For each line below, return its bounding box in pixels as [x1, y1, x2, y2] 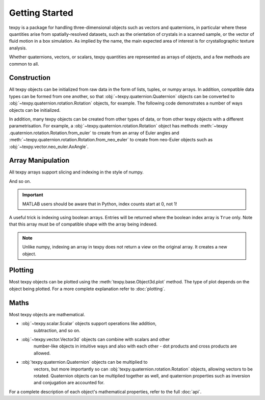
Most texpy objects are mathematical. [9, 311, 85, 317]
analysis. [9, 45, 27, 51]
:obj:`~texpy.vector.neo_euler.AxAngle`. [9, 144, 89, 150]
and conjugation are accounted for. [33, 380, 105, 386]
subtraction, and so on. [33, 327, 80, 333]
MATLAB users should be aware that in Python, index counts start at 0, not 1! [22, 201, 177, 207]
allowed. [33, 350, 51, 356]
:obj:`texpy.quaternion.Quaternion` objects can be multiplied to [21, 359, 148, 365]
